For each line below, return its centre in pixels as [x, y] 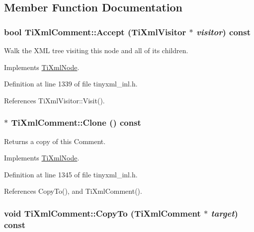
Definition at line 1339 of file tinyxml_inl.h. [71, 84]
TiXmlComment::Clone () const [76, 122]
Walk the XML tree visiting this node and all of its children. [96, 50]
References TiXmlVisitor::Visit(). [54, 100]
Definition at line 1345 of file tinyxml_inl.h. [71, 174]
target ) [224, 213]
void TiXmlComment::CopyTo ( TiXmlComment [102, 213]
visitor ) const [223, 32]
